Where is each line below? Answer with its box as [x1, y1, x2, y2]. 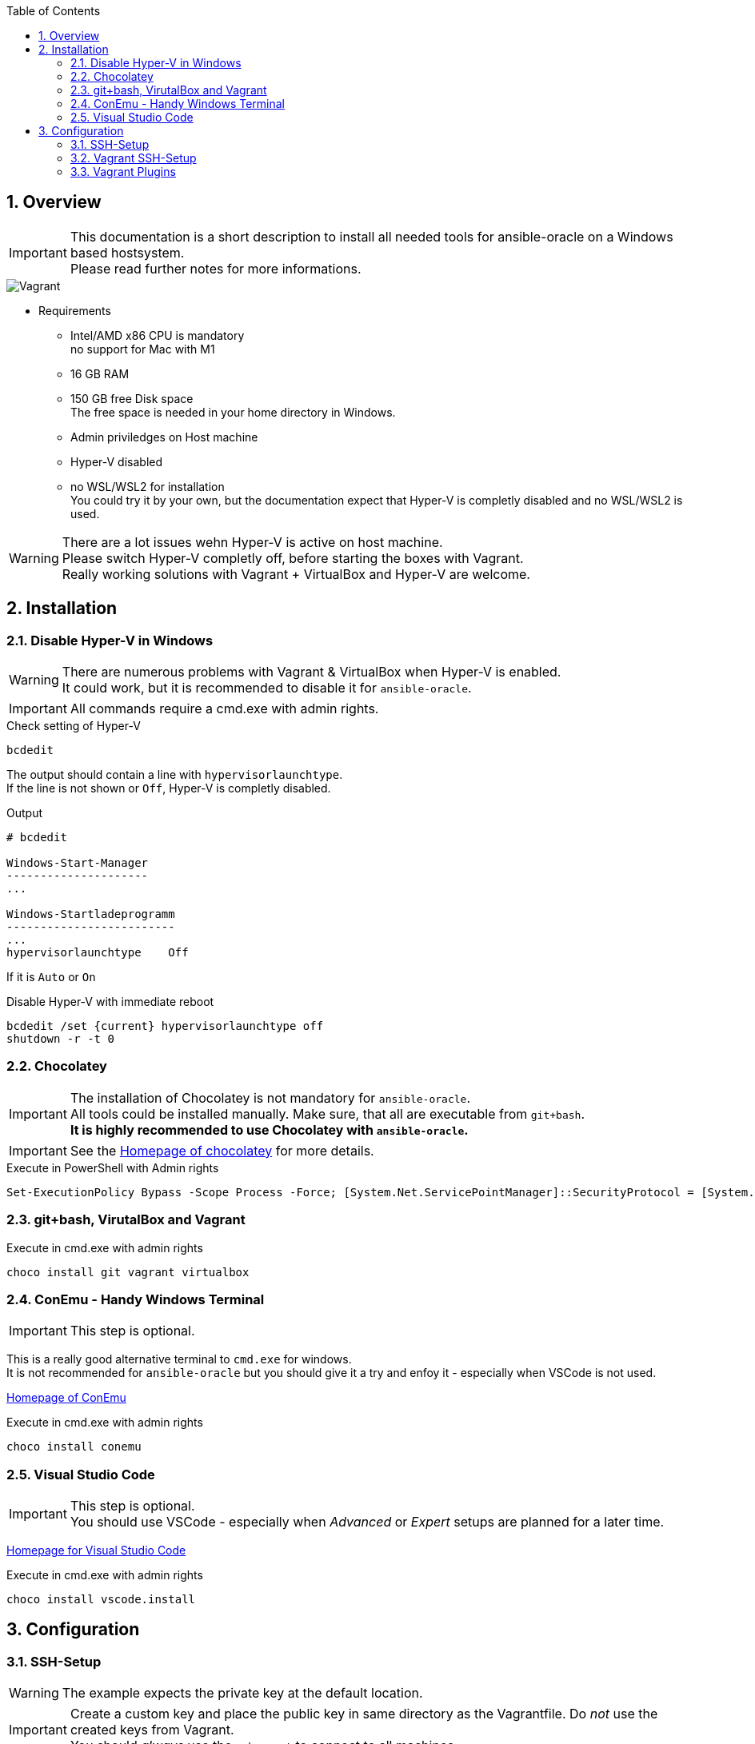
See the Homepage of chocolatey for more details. [70, 1142, 374, 1159]
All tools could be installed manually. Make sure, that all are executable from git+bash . [70, 1105, 585, 1122]
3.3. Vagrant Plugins [70, 165, 176, 178]
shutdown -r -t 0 [6, 1032, 114, 1046]
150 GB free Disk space [70, 391, 194, 405]
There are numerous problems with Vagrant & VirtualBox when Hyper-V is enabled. [62, 664, 561, 680]
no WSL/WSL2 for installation [70, 479, 225, 493]
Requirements [38, 303, 111, 317]
